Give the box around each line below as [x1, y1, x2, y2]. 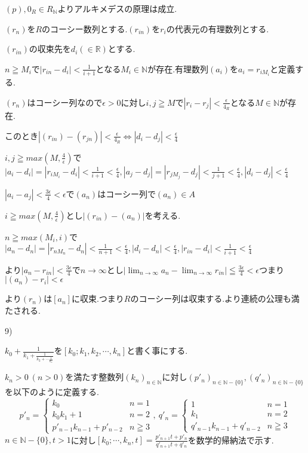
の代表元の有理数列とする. [166, 22, 269, 35]
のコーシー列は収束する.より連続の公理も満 [130, 292, 300, 305]
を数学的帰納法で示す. [187, 433, 274, 446]
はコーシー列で [97, 187, 156, 200]
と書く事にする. [127, 344, 188, 357]
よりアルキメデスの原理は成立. [57, 2, 177, 14]
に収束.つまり [71, 292, 124, 305]
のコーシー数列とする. [42, 22, 128, 35]
